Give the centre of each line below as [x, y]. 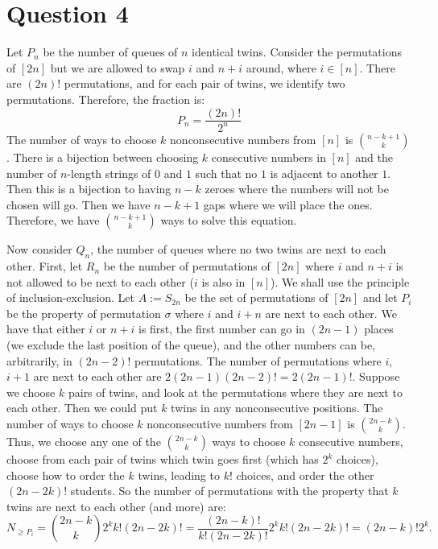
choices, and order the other [305, 475]
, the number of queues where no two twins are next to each [238, 249]
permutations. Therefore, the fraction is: [106, 99]
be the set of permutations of [256, 297]
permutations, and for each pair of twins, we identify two [205, 83]
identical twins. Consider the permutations [297, 52]
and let [380, 297]
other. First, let [45, 266]
